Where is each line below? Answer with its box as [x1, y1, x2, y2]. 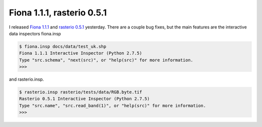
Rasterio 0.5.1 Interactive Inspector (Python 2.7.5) [19, 96, 150, 101]
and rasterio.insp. [9, 76, 44, 82]
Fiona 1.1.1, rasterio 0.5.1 [9, 7, 107, 18]
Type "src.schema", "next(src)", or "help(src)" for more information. [19, 57, 194, 63]
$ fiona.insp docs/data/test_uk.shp [19, 43, 107, 49]
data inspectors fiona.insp [9, 30, 61, 36]
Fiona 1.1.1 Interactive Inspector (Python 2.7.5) [19, 51, 143, 56]
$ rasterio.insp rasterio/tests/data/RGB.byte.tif [19, 89, 143, 95]
